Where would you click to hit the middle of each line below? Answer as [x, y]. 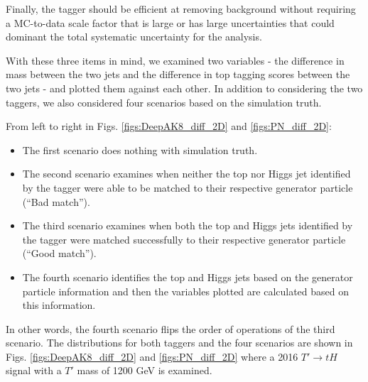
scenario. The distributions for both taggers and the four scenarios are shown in [179, 343]
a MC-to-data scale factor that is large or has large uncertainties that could [170, 22]
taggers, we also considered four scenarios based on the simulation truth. [164, 102]
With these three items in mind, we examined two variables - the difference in [175, 60]
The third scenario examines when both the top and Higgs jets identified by [188, 225]
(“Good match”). [59, 253]
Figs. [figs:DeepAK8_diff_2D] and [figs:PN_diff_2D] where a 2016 [152, 356]
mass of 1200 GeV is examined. [145, 370]
